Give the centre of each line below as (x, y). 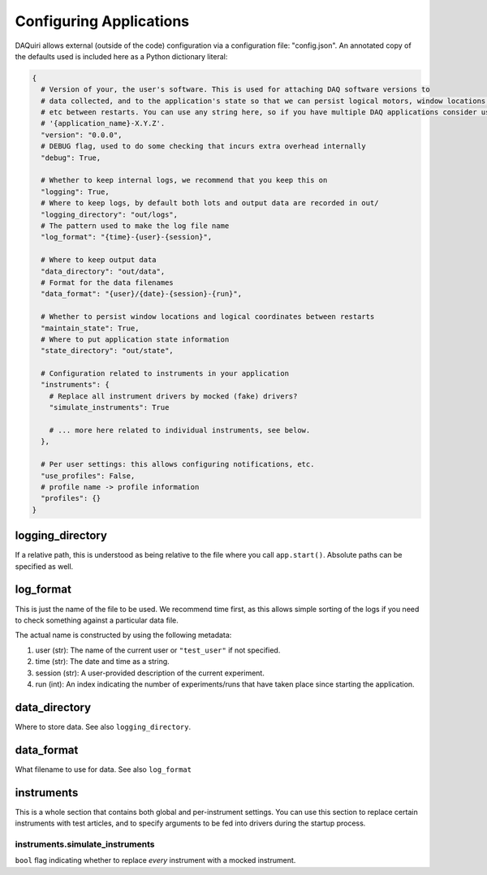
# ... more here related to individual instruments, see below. (180, 431)
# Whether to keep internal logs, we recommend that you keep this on (184, 180)
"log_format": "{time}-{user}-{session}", (127, 237)
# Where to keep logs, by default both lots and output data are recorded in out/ (210, 203)
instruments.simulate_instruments (85, 844)
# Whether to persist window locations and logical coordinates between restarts (208, 317)
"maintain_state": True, (90, 328)
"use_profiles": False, (88, 476)
